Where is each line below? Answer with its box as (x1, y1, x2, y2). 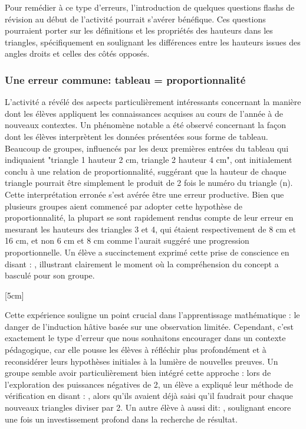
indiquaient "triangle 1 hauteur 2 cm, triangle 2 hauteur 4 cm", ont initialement (5, 153, 292, 166)
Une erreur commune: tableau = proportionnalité (5, 72, 246, 87)
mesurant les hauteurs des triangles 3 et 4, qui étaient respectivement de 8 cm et (5, 222, 297, 235)
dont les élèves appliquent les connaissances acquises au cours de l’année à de (5, 107, 283, 119)
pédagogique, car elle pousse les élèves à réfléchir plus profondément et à (5, 343, 266, 356)
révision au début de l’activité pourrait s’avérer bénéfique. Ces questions (5, 12, 266, 25)
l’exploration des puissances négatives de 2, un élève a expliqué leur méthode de (5, 378, 293, 390)
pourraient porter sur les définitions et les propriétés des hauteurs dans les (5, 24, 273, 37)
